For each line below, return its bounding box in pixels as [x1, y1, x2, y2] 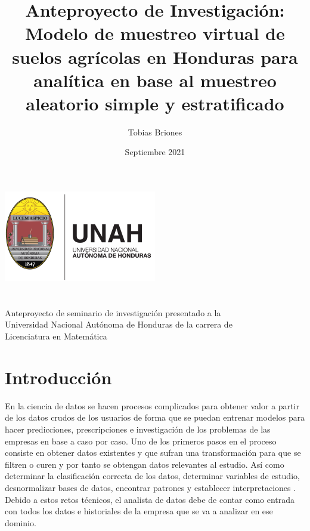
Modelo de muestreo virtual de [25, 21, 285, 45]
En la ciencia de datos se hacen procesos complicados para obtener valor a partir [5, 399, 299, 412]
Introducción [5, 365, 112, 389]
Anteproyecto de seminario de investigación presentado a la [5, 306, 221, 319]
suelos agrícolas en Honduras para [12, 44, 298, 69]
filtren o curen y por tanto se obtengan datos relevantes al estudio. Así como [5, 458, 284, 470]
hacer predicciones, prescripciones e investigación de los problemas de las [5, 422, 271, 435]
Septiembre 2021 [125, 146, 185, 158]
